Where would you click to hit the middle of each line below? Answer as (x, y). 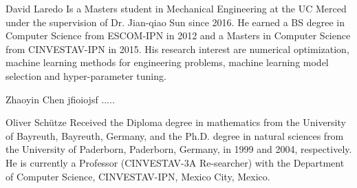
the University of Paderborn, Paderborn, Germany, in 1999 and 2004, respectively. (179, 149)
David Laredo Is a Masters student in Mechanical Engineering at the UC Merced (176, 8)
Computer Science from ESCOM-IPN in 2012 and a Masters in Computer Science (178, 35)
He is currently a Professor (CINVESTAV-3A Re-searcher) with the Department (175, 162)
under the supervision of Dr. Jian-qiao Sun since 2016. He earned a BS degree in (175, 22)
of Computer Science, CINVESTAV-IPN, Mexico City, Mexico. (138, 176)
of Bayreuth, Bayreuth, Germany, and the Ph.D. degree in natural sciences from (175, 135)
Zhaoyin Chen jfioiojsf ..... (60, 99)
